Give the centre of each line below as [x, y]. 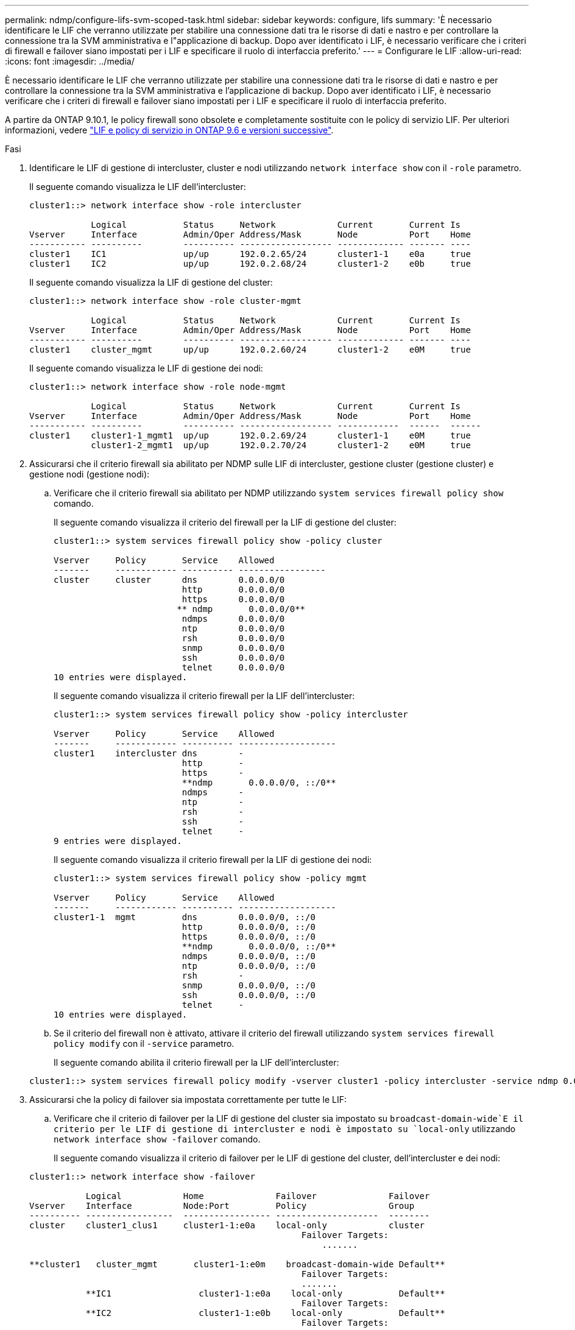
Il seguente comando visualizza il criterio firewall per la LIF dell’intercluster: [204, 696]
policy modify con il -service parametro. [144, 1043]
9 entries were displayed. [118, 841]
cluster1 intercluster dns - [149, 753]
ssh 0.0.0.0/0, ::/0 [249, 995]
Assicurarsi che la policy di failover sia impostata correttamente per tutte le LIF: [188, 1100]
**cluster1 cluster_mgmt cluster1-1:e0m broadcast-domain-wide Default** [237, 1264]
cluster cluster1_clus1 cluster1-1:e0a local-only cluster [227, 1225]
